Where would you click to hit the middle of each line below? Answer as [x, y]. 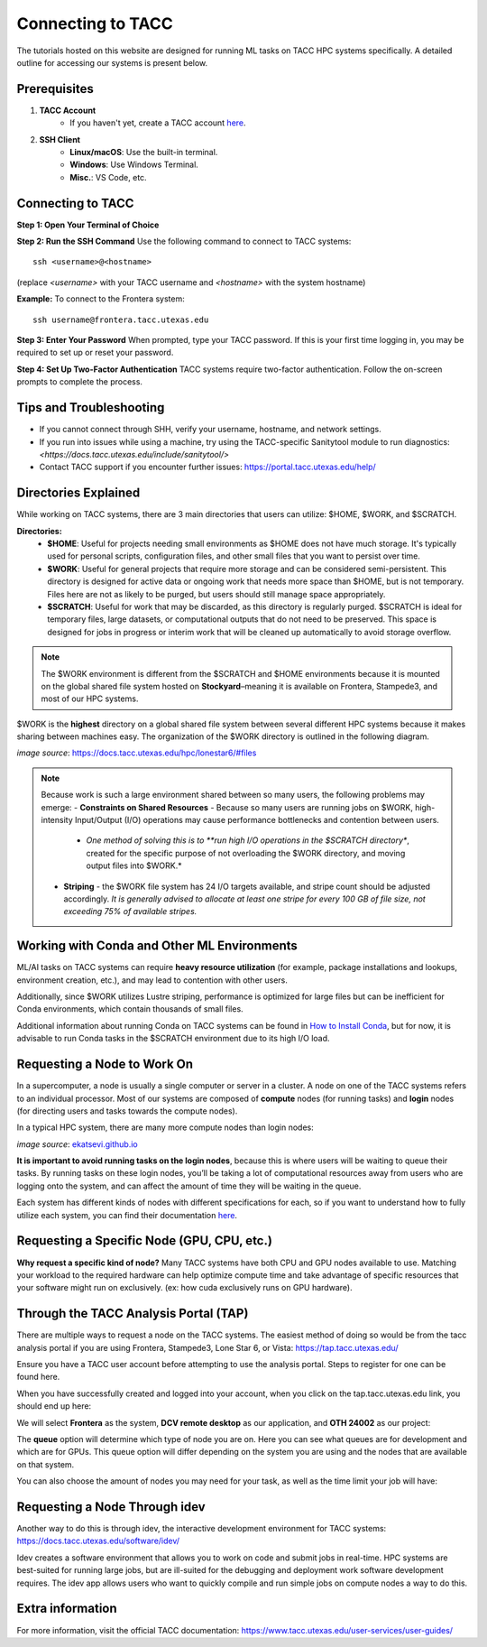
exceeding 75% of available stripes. [130, 911]
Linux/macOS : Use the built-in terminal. [144, 153]
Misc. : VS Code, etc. [109, 177]
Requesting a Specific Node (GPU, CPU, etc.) [144, 1241]
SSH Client [60, 139]
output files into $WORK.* [134, 865]
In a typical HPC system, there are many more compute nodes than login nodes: [165, 1127]
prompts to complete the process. [80, 382]
